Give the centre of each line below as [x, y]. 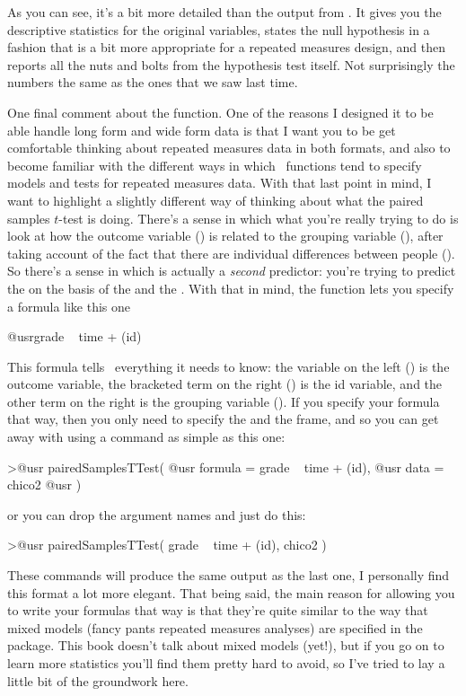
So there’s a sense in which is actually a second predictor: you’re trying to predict [232, 271]
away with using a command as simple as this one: [146, 437]
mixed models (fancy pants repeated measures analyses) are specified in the [215, 627]
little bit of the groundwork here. [98, 680]
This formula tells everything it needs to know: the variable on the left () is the [229, 366]
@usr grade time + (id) [75, 336]
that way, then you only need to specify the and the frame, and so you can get [223, 419]
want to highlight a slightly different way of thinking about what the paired [215, 200]
